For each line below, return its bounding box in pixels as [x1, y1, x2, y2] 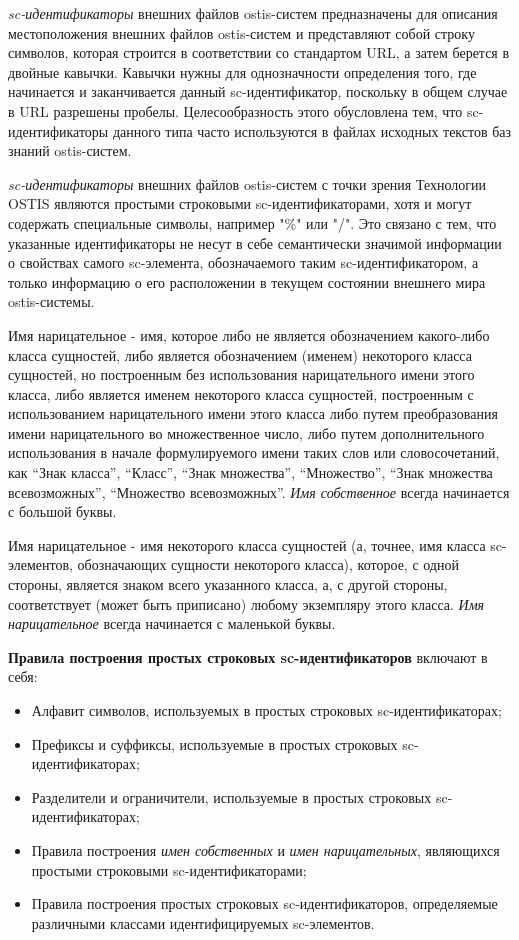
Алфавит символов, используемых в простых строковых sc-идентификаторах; [31, 700, 502, 720]
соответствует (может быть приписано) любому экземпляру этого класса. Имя [8, 593, 485, 614]
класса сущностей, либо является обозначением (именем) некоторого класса [8, 344, 472, 365]
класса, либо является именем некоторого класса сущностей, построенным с [8, 383, 474, 404]
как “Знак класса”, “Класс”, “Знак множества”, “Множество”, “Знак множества [8, 462, 493, 483]
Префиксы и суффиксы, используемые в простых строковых [31, 733, 398, 754]
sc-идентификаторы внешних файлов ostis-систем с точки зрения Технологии [8, 173, 487, 194]
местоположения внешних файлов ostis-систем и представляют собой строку [8, 22, 475, 43]
